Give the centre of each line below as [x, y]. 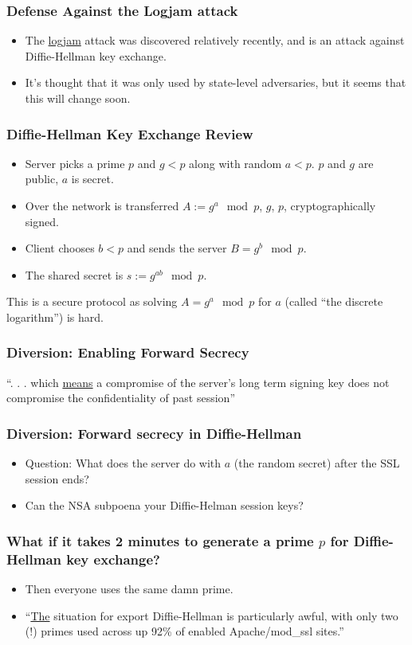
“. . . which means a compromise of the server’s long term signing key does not [198, 382]
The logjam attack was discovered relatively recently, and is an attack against [215, 40]
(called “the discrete [334, 301]
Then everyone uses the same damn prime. [129, 589]
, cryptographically [330, 205]
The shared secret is [74, 274]
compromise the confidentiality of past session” [121, 398]
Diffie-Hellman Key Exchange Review [130, 133]
